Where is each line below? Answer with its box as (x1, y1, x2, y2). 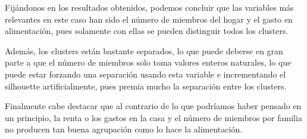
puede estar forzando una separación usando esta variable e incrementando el (5, 67, 286, 80)
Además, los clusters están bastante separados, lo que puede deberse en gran (5, 44, 283, 57)
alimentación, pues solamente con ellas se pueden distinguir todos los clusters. (5, 24, 289, 37)
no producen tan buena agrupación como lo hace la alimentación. (5, 123, 243, 135)
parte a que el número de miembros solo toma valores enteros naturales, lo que (5, 56, 292, 69)
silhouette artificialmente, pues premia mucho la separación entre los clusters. (5, 79, 287, 92)
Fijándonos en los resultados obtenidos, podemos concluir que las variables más (5, 1, 294, 13)
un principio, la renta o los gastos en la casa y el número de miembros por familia (5, 111, 302, 123)
